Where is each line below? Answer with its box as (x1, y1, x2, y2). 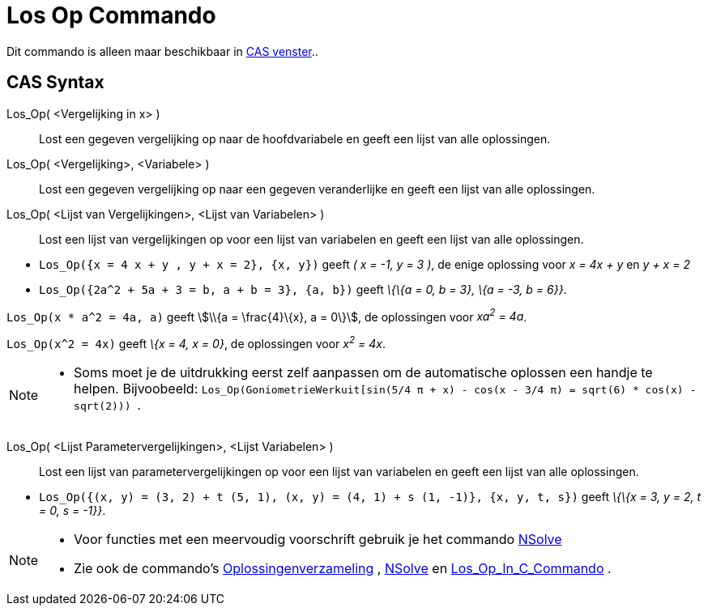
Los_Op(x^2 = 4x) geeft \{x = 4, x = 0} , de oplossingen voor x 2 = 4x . (6, 334, 386, 351)
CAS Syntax (6, 72, 104, 93)
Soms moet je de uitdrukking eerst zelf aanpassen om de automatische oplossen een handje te (74, 363, 653, 380)
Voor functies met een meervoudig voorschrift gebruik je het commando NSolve (74, 530, 562, 547)
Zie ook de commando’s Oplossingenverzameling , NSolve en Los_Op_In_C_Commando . (74, 559, 612, 576)
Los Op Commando (6, 2, 216, 29)
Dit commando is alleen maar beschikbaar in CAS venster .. (6, 44, 318, 58)
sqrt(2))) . (74, 396, 141, 413)
